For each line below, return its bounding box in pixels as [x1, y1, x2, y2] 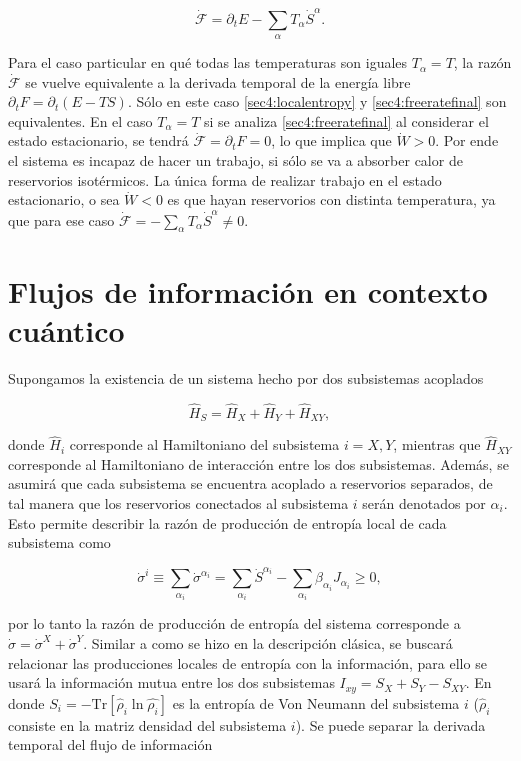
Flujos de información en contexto [8, 270, 488, 311]
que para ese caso [8, 209, 115, 230]
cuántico [8, 309, 125, 350]
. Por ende [435, 130, 499, 151]
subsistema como [8, 532, 111, 553]
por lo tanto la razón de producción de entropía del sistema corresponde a [8, 613, 461, 634]
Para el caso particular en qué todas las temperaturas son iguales [8, 52, 408, 73]
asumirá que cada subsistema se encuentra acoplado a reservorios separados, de [8, 473, 493, 494]
